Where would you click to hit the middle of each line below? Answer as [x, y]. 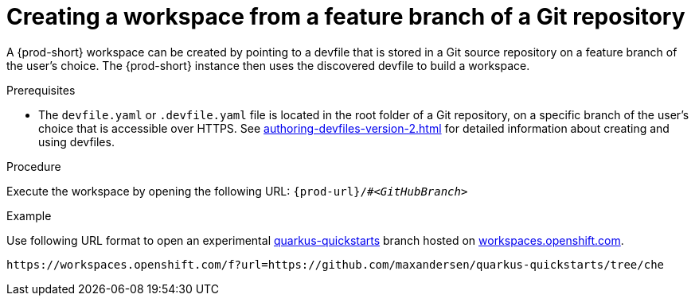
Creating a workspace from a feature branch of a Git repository [346, 17]
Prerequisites [41, 90]
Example [29, 215]
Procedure [34, 166]
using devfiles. [76, 141]
